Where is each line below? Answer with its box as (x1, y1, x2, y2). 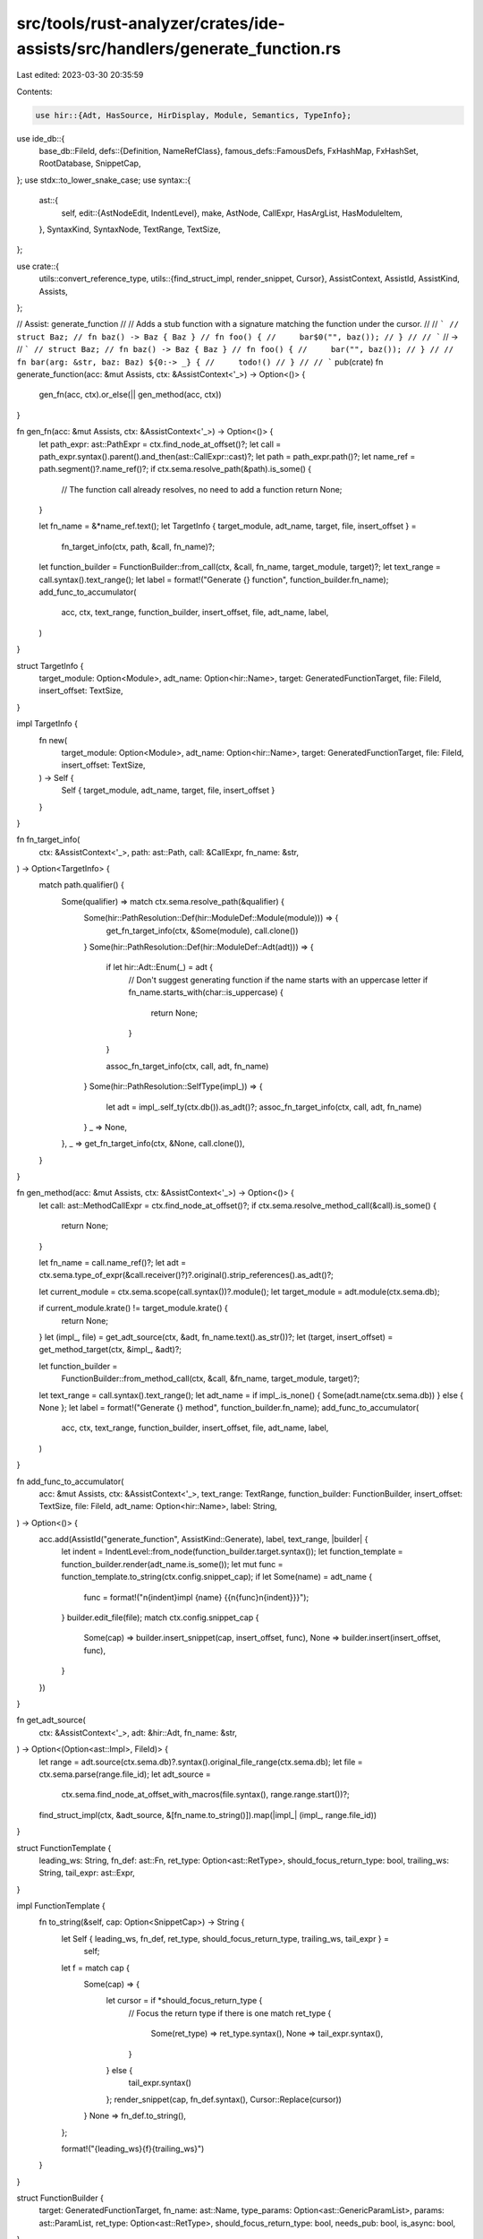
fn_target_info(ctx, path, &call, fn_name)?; (61, 541, 215, 552)
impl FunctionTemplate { (16, 1900, 106, 1911)
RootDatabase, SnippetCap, (38, 158, 141, 169)
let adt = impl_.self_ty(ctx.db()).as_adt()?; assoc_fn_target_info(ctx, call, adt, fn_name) (106, 1102, 422, 1112)
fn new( (38, 734, 68, 745)
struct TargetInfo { (16, 660, 84, 671)
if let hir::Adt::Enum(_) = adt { (106, 962, 214, 973)
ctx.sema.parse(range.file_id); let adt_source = (38, 1769, 211, 1780)
